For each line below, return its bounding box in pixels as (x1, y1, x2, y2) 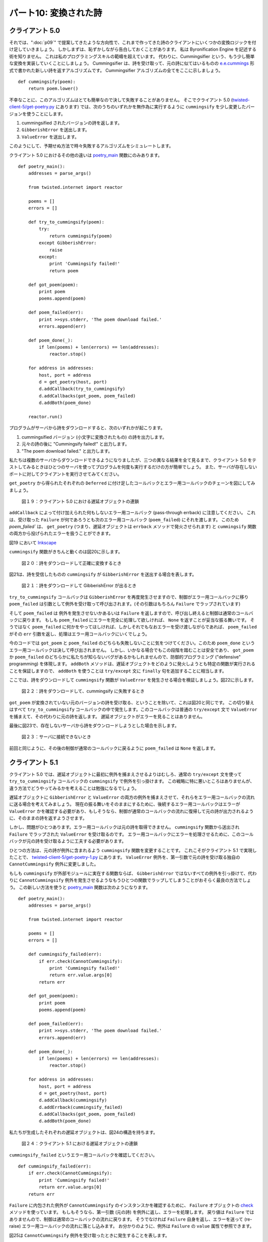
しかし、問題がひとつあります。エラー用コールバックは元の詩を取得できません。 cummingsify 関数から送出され (9, 824, 240, 830)
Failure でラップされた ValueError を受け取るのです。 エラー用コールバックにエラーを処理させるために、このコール (9, 831, 254, 837)
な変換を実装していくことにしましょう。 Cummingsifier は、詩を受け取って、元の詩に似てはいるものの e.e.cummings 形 (9, 60, 255, 67)
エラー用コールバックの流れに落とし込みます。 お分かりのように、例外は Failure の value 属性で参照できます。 (22, 1223, 254, 1229)
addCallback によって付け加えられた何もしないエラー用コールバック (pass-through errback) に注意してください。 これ (9, 510, 256, 516)
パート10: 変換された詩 (9, 7, 102, 18)
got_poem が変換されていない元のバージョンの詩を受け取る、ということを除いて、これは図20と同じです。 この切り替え (9, 699, 255, 705)
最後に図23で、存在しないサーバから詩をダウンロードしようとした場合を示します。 (9, 723, 180, 729)
